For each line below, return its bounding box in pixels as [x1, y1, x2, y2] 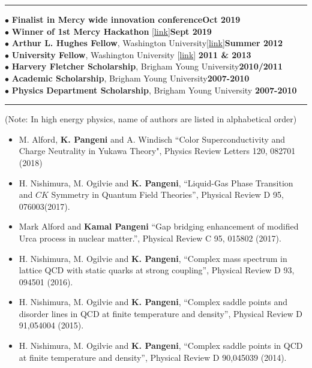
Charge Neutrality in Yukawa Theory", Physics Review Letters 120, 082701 [19, 144, 296, 157]
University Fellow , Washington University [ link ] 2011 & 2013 [11, 48, 251, 61]
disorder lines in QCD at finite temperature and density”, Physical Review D [19, 307, 302, 319]
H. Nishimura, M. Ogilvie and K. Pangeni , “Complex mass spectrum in [19, 252, 287, 264]
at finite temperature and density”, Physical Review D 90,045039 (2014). [19, 351, 287, 363]
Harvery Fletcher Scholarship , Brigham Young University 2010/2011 [11, 60, 283, 73]
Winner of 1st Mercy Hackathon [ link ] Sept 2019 [11, 25, 212, 37]
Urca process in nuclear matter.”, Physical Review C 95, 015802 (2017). [19, 231, 281, 244]
